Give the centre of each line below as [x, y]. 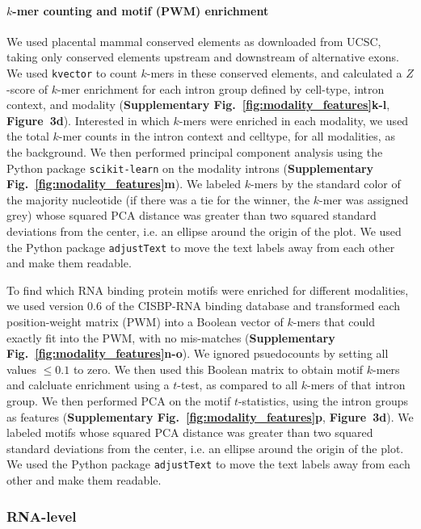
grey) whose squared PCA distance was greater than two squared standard [192, 215]
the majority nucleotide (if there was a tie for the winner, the [158, 199]
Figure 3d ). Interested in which [88, 120]
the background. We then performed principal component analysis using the [195, 152]
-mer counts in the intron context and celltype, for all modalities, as [227, 136]
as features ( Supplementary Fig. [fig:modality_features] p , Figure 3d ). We [210, 416]
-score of [27, 88]
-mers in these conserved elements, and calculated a [274, 72]
